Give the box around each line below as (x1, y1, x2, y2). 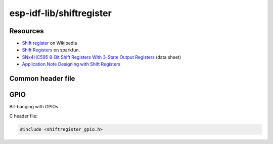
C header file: (9, 113, 38, 119)
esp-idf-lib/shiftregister (9, 8, 112, 19)
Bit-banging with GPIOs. (9, 104, 60, 110)
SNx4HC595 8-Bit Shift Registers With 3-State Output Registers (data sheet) (22, 54, 181, 60)
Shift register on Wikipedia (22, 40, 77, 46)
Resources (9, 27, 44, 35)
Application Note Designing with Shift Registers (22, 61, 121, 67)
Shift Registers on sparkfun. (22, 47, 80, 53)
